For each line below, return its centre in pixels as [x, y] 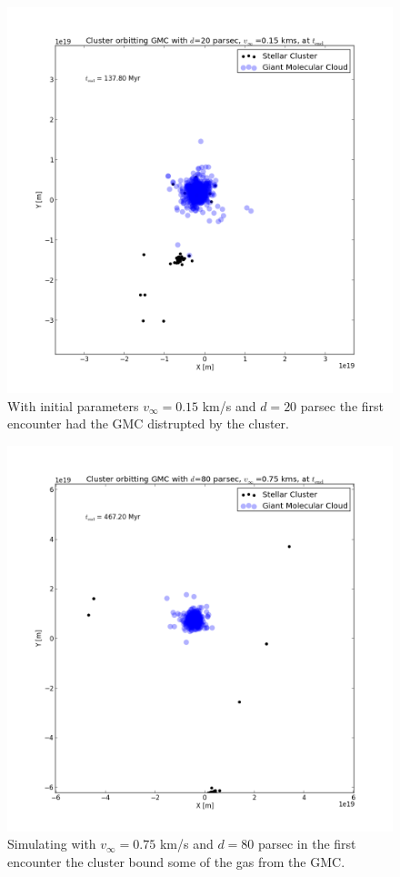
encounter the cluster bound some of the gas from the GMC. [176, 861]
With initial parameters [73, 405]
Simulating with [52, 844]
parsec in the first [307, 844]
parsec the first [342, 405]
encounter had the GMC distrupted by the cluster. [148, 423]
